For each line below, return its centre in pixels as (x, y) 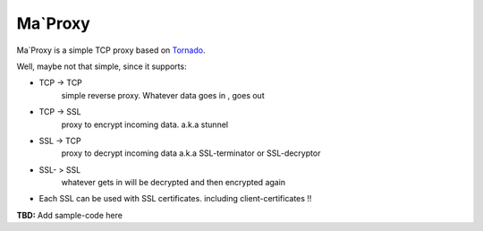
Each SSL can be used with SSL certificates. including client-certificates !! (175, 199)
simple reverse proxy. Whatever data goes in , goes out (163, 95)
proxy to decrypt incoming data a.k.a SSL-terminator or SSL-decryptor (191, 153)
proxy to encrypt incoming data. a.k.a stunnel (144, 124)
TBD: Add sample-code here (69, 215)
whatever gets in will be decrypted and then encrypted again (174, 183)
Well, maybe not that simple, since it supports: (102, 66)
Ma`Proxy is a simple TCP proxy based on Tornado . (111, 50)
